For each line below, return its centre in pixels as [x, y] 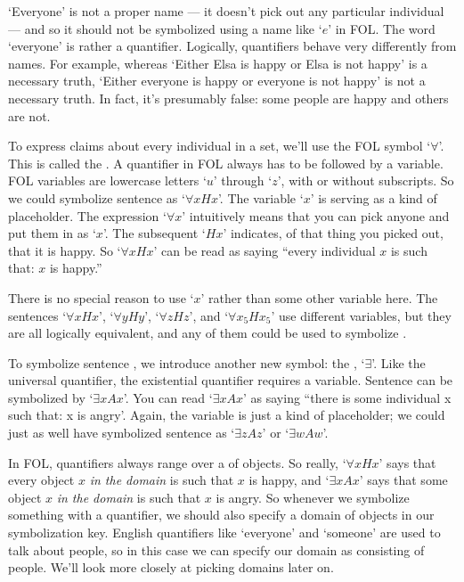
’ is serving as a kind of [374, 197]
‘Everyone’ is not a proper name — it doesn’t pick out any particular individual [226, 11]
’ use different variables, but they [361, 315]
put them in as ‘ [52, 233]
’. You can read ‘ [168, 397]
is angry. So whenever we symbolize [313, 497]
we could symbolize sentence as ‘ [97, 197]
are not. [29, 115]
